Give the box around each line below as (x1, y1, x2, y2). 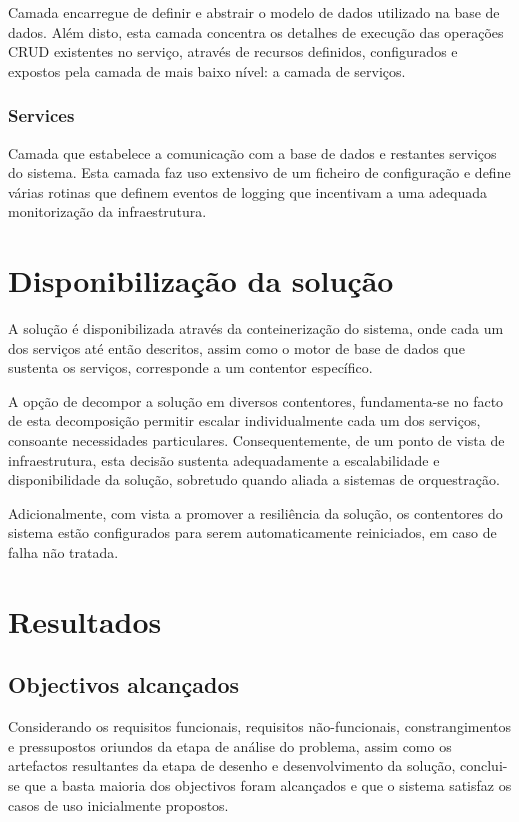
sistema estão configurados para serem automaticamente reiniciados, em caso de (8, 522, 497, 543)
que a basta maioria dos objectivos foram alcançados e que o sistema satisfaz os (24, 774, 512, 795)
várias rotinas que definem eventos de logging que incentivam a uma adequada (8, 181, 488, 202)
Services (8, 103, 75, 128)
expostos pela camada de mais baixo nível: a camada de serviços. (8, 60, 406, 81)
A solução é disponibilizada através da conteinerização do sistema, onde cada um (8, 318, 504, 339)
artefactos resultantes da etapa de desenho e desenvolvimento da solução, (8, 755, 456, 776)
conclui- (459, 755, 508, 776)
